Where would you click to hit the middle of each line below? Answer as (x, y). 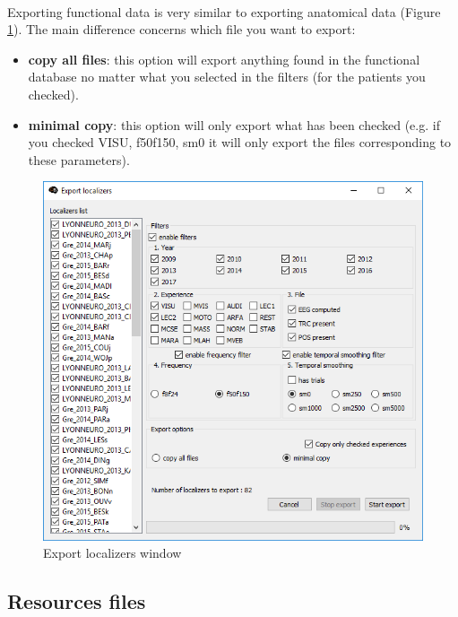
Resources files (77, 601)
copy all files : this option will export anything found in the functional (224, 59)
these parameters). (79, 159)
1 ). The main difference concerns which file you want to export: (181, 29)
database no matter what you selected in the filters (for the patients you (227, 77)
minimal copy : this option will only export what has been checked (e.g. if (234, 124)
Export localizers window (112, 553)
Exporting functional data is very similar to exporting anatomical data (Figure (224, 11)
